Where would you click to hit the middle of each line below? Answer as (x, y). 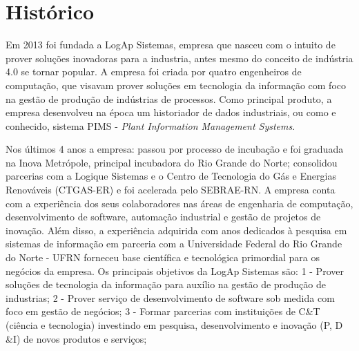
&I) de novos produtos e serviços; (76, 338)
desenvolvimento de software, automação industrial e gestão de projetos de (163, 217)
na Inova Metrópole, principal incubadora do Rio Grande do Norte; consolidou (172, 162)
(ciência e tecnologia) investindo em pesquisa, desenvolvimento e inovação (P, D (174, 325)
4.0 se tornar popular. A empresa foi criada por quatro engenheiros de (154, 72)
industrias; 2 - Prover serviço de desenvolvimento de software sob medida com (170, 297)
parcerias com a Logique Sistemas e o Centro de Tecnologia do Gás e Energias (171, 176)
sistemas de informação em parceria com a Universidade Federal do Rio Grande (174, 244)
